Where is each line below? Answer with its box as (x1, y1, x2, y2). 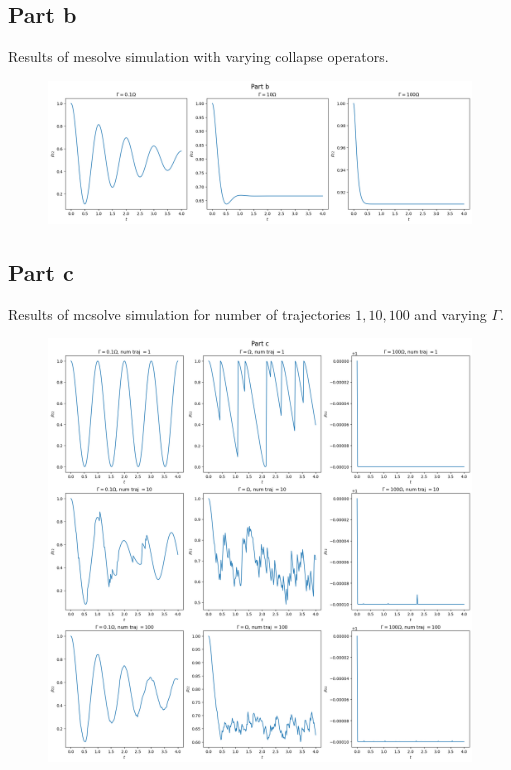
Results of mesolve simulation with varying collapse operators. (8, 46, 389, 67)
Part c (8, 257, 74, 288)
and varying (414, 303, 487, 324)
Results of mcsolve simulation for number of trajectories (8, 303, 351, 324)
